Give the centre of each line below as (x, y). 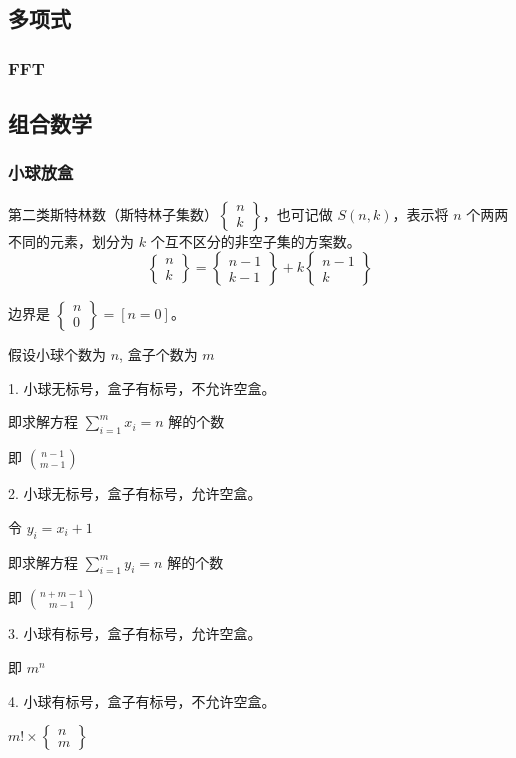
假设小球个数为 (57, 354)
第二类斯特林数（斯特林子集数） (113, 213)
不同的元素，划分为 (71, 240)
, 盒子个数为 (158, 354)
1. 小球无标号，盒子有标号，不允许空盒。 (142, 387)
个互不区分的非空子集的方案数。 (255, 240)
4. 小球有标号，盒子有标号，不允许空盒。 (142, 700)
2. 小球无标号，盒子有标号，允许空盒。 (135, 493)
